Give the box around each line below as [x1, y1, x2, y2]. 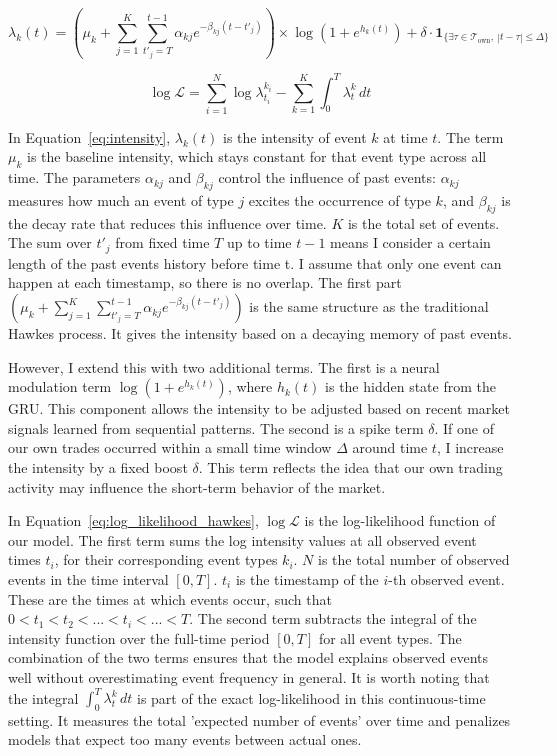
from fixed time [115, 232, 210, 253]
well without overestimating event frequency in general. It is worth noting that [8, 666, 490, 687]
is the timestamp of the [235, 568, 379, 589]
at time [383, 126, 428, 147]
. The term [437, 126, 504, 147]
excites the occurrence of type [248, 190, 431, 211]
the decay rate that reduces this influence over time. [8, 212, 327, 233]
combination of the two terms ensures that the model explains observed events [8, 647, 489, 668]
